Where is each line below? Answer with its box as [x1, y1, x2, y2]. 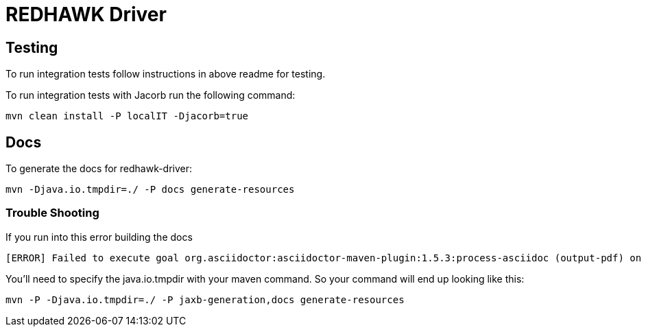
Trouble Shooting [5, 206, 99, 220]
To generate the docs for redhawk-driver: [5, 163, 193, 175]
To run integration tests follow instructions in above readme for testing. [5, 68, 326, 80]
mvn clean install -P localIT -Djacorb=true [5, 110, 249, 122]
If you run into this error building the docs [5, 230, 193, 243]
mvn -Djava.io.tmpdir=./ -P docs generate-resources [5, 184, 295, 195]
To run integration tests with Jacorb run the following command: [5, 89, 296, 102]
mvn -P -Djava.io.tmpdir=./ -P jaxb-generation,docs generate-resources [5, 294, 405, 305]
